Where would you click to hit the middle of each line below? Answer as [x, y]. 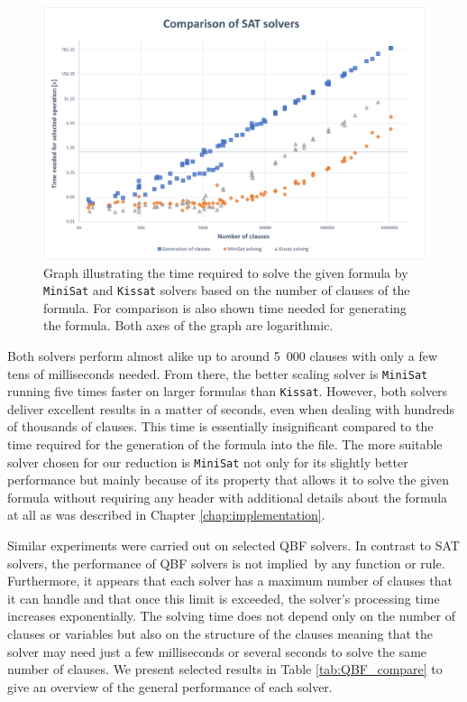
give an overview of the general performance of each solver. [170, 686]
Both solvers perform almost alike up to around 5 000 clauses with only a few [223, 355]
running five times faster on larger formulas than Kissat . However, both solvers [228, 391]
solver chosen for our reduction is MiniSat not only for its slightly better [208, 462]
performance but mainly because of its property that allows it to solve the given [229, 480]
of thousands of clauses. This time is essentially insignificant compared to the [220, 426]
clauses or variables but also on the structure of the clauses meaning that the [220, 634]
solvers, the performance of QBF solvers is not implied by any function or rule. [226, 563]
